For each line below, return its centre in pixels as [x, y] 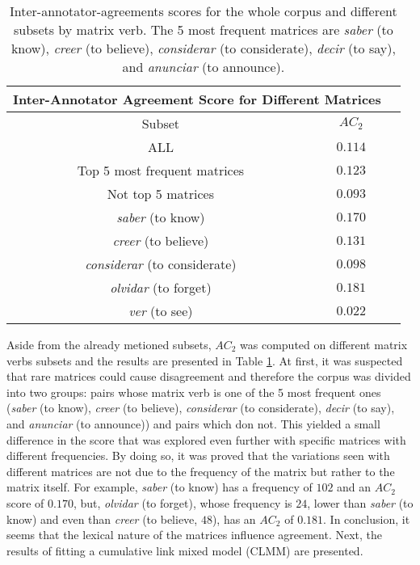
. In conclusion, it [367, 519]
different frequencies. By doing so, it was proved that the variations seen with [198, 455]
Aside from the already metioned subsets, [109, 344]
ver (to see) [161, 311]
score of [25, 502]
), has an [234, 519]
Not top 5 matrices [160, 194]
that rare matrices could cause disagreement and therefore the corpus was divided [209, 376]
